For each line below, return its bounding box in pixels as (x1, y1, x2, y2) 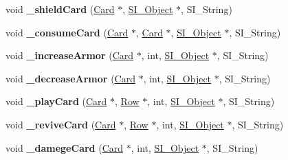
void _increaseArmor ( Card (5, 48, 134, 62)
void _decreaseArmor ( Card (5, 71, 135, 85)
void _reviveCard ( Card (5, 117, 116, 131)
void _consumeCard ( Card (5, 25, 129, 39)
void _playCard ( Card (5, 94, 107, 108)
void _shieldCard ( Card (5, 2, 115, 16)
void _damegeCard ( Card (5, 140, 124, 155)
